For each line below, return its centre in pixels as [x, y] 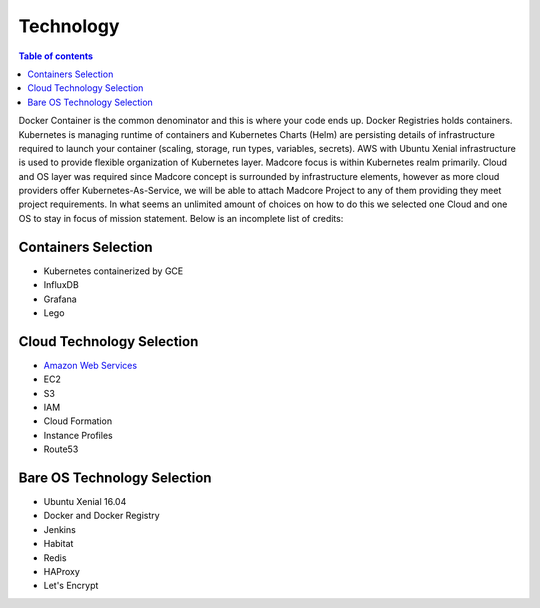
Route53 [61, 449]
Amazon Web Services [90, 365]
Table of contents [56, 56]
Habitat [58, 544]
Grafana [60, 299]
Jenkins [60, 529]
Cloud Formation [78, 421]
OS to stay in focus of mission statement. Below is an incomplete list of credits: [181, 218]
